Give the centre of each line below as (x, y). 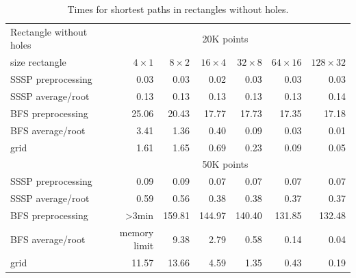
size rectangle (38, 62)
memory (137, 232)
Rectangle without (49, 31)
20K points (225, 38)
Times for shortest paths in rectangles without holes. (178, 9)
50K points (225, 164)
